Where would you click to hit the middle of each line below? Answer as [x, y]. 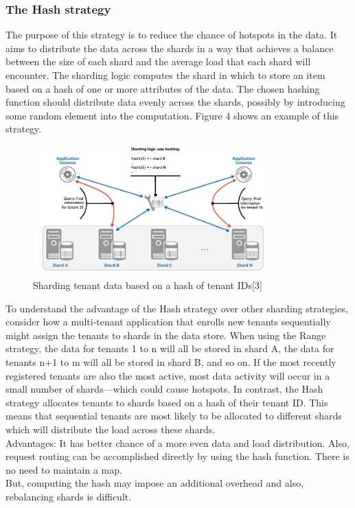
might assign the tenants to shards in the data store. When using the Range [166, 335]
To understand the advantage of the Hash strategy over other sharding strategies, [177, 308]
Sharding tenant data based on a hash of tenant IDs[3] [148, 285]
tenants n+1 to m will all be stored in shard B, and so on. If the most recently [171, 361]
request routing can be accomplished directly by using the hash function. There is [177, 456]
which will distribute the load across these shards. [111, 429]
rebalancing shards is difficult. [69, 496]
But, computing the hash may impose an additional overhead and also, [155, 483]
